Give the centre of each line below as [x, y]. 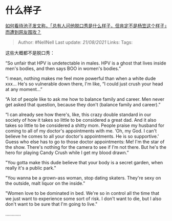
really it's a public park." [31, 168]
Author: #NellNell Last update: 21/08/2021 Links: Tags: [75, 42]
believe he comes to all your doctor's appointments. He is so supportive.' [82, 136]
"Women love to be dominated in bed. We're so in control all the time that [82, 193]
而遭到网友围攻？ [23, 32]
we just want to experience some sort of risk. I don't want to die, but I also [83, 198]
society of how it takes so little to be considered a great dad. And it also [81, 120]
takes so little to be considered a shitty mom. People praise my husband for [85, 125]
